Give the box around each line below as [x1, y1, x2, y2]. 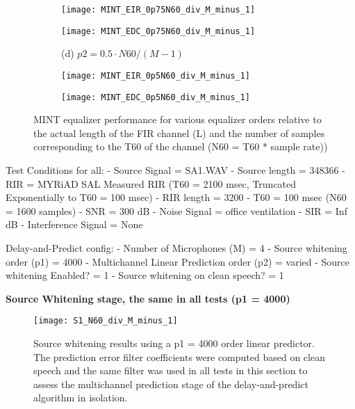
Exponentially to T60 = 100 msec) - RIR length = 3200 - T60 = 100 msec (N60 [6, 190, 347, 205]
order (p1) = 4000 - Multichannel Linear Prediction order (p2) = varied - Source [6, 254, 350, 268]
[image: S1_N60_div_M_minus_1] [33, 316, 178, 326]
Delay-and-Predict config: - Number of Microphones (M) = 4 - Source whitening [6, 240, 347, 255]
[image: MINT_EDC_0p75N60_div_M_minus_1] [61, 26, 256, 36]
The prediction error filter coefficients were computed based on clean [33, 349, 325, 364]
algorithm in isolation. [33, 390, 128, 405]
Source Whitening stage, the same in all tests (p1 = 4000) [6, 291, 290, 305]
